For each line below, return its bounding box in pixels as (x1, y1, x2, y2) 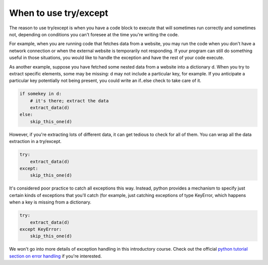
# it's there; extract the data (30, 98, 109, 104)
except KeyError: (19, 226, 62, 232)
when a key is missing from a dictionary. (9, 199, 92, 205)
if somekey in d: (19, 91, 62, 97)
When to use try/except (9, 7, 109, 18)
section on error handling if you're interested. (9, 253, 102, 259)
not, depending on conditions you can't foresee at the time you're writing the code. (9, 31, 179, 37)
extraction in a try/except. (9, 138, 62, 144)
